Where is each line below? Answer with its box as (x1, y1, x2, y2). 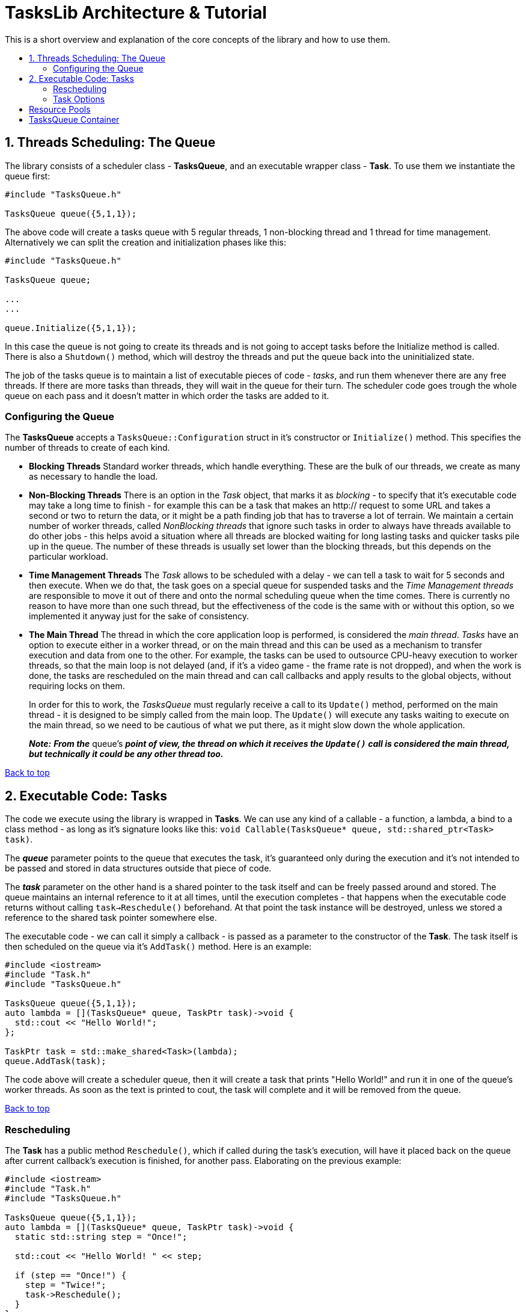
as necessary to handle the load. (29, 471, 158, 482)
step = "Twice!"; (25, 1280, 106, 1290)
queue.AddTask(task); (5, 1056, 106, 1066)
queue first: (5, 170, 50, 181)
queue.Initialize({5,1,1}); (5, 323, 137, 333)
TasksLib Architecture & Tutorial (5, 2, 267, 23)
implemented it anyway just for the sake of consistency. (29, 611, 249, 622)
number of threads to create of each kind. (5, 442, 170, 453)
